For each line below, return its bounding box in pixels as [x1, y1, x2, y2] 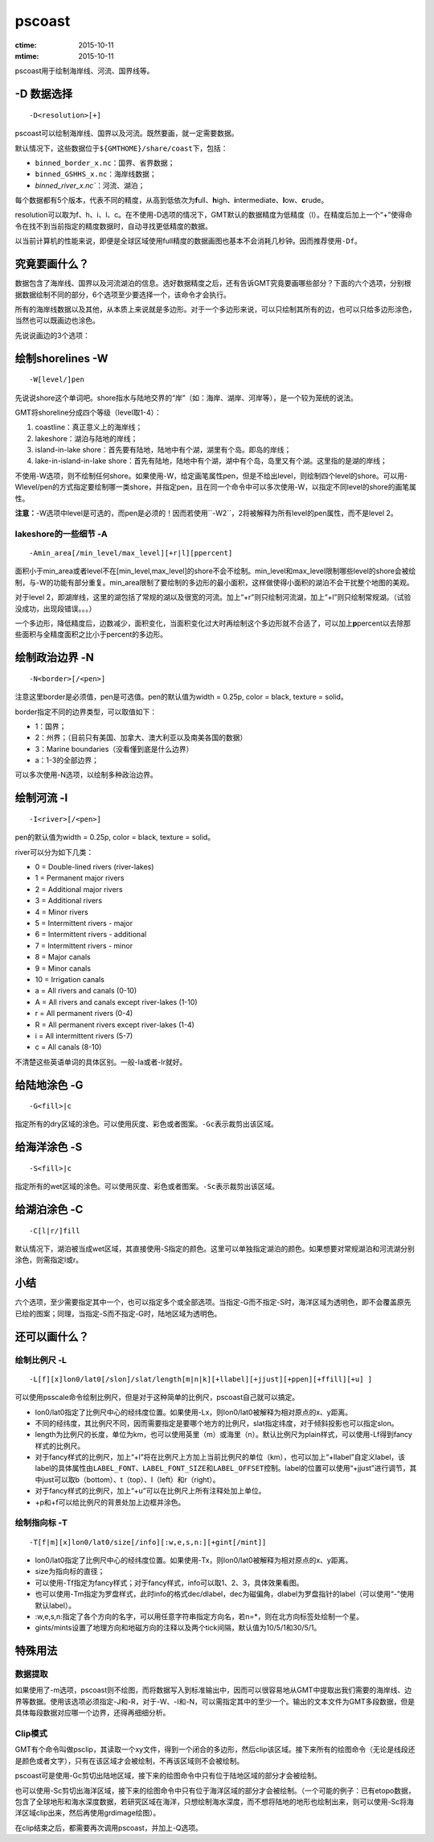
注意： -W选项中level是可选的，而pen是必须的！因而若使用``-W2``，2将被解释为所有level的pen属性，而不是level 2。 [14, 508, 398, 518]
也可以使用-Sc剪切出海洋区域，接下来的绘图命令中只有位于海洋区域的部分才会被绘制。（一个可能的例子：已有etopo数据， [14, 1786, 416, 1795]
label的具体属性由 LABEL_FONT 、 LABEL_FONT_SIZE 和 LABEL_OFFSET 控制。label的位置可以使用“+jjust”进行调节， [35, 1464, 410, 1473]
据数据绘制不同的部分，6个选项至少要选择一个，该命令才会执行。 [14, 290, 231, 299]
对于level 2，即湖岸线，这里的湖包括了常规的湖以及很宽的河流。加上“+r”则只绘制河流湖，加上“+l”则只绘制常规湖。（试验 [14, 593, 411, 602]
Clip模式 [14, 1728, 47, 1739]
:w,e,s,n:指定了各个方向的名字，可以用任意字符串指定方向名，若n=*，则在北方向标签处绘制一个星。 [35, 1611, 363, 1621]
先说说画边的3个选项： [14, 330, 90, 340]
